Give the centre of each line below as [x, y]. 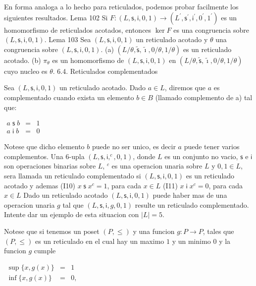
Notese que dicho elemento [44, 146]
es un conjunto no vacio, [201, 156]
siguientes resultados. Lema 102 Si [56, 17]
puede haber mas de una [190, 195]
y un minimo [191, 241]
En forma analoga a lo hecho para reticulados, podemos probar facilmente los [121, 6]
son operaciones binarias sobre [50, 166]
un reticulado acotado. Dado [103, 87]
